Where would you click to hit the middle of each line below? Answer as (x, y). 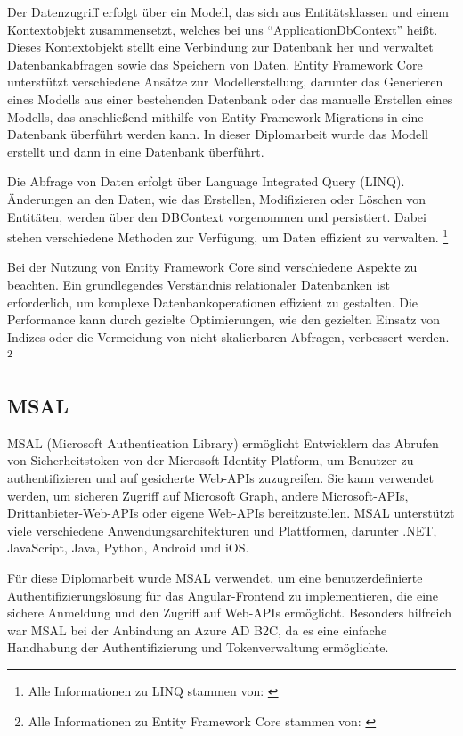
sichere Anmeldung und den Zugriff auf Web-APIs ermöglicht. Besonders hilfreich (230, 613)
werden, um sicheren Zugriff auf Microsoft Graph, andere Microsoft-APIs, (208, 495)
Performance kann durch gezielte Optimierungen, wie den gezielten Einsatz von (223, 319)
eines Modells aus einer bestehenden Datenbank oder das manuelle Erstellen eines (230, 98)
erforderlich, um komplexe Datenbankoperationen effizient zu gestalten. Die (213, 302)
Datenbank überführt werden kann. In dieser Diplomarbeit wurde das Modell (218, 134)
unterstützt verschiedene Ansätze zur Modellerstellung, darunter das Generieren (225, 82)
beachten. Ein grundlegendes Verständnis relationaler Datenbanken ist (199, 284)
